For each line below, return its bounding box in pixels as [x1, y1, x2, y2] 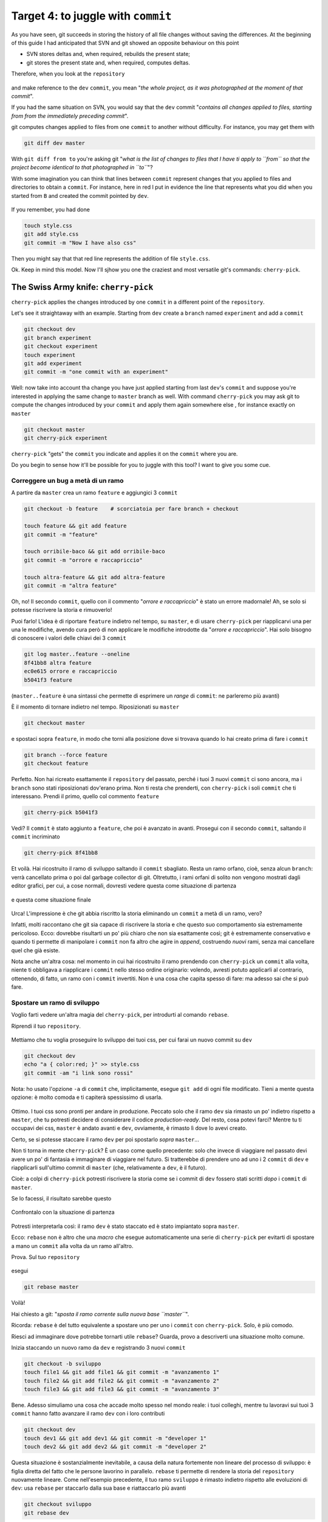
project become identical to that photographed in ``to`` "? [11, 164, 153, 171]
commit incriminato [11, 833, 60, 840]
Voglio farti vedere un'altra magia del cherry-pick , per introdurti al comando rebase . [11, 1011, 229, 1019]
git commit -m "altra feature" [24, 582, 118, 589]
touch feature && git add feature [24, 522, 127, 530]
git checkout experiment [24, 343, 98, 350]
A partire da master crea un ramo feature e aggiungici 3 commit [11, 489, 178, 496]
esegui [11, 1267, 29, 1275]
